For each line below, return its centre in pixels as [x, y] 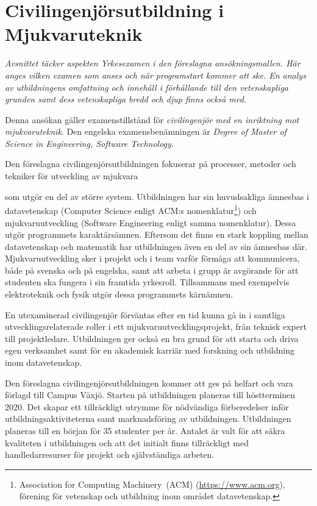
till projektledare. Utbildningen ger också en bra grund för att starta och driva [152, 338]
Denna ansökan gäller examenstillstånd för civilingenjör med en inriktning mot [152, 119]
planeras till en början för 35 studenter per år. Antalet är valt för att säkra [145, 430]
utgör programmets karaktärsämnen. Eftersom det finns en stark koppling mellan [157, 234]
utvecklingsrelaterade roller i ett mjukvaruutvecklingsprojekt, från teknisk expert [156, 326]
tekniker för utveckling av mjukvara [72, 176]
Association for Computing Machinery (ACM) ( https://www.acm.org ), [152, 484]
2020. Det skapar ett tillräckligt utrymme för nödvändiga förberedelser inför [147, 406]
